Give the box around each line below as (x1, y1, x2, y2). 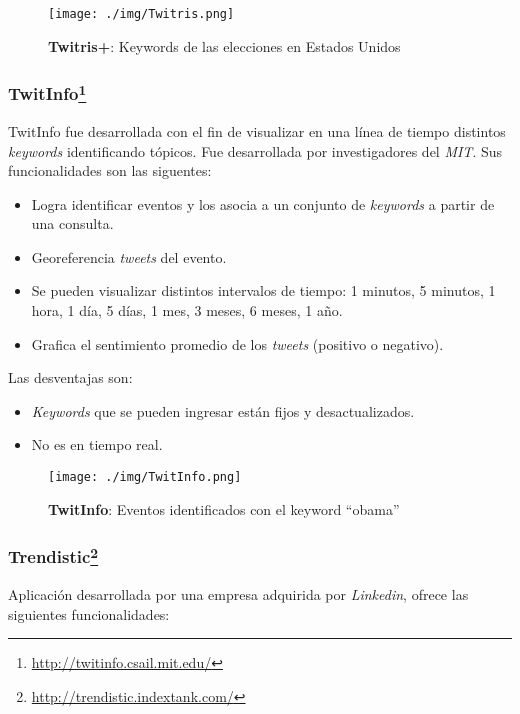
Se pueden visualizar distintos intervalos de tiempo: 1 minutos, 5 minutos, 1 (31, 280, 496, 301)
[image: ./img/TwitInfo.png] (48, 470, 242, 485)
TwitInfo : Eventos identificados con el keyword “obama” (48, 498, 400, 519)
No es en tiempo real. (31, 434, 163, 455)
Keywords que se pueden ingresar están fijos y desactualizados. (31, 400, 415, 421)
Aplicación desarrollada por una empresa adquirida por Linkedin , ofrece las (8, 583, 469, 604)
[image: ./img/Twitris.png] (48, 7, 235, 21)
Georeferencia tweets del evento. (31, 246, 227, 267)
